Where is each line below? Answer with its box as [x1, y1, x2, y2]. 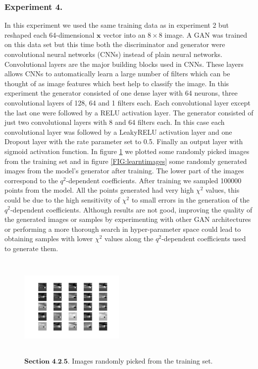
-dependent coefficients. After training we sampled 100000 [66, 175, 242, 185]
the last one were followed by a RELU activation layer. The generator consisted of [4, 107, 254, 117]
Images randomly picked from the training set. [72, 356, 213, 366]
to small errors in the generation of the [131, 194, 250, 205]
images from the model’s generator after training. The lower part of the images [4, 165, 244, 176]
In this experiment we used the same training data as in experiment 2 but [4, 20, 229, 30]
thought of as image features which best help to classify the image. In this [4, 78, 229, 88]
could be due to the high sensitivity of [4, 194, 120, 205]
